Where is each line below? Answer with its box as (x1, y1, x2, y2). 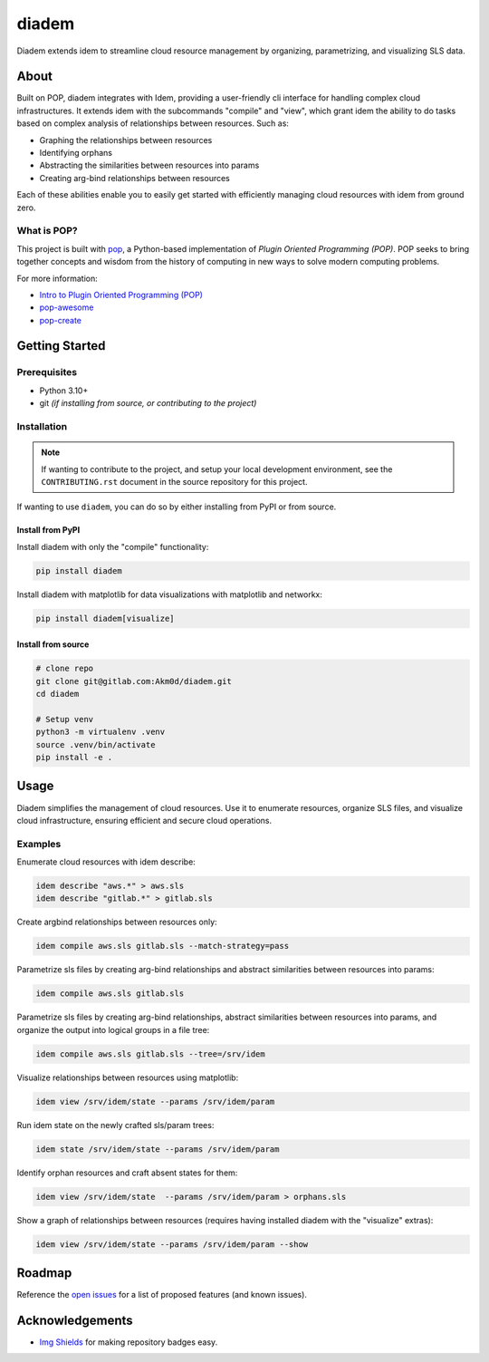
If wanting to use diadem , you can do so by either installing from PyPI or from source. (16, 501, 337, 512)
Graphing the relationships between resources (39, 134, 213, 145)
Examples (16, 837, 62, 850)
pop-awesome (39, 302, 94, 313)
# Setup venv (35, 714, 94, 724)
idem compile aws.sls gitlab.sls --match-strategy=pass (35, 941, 290, 951)
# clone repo (35, 663, 94, 674)
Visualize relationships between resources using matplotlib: (16, 1072, 239, 1083)
